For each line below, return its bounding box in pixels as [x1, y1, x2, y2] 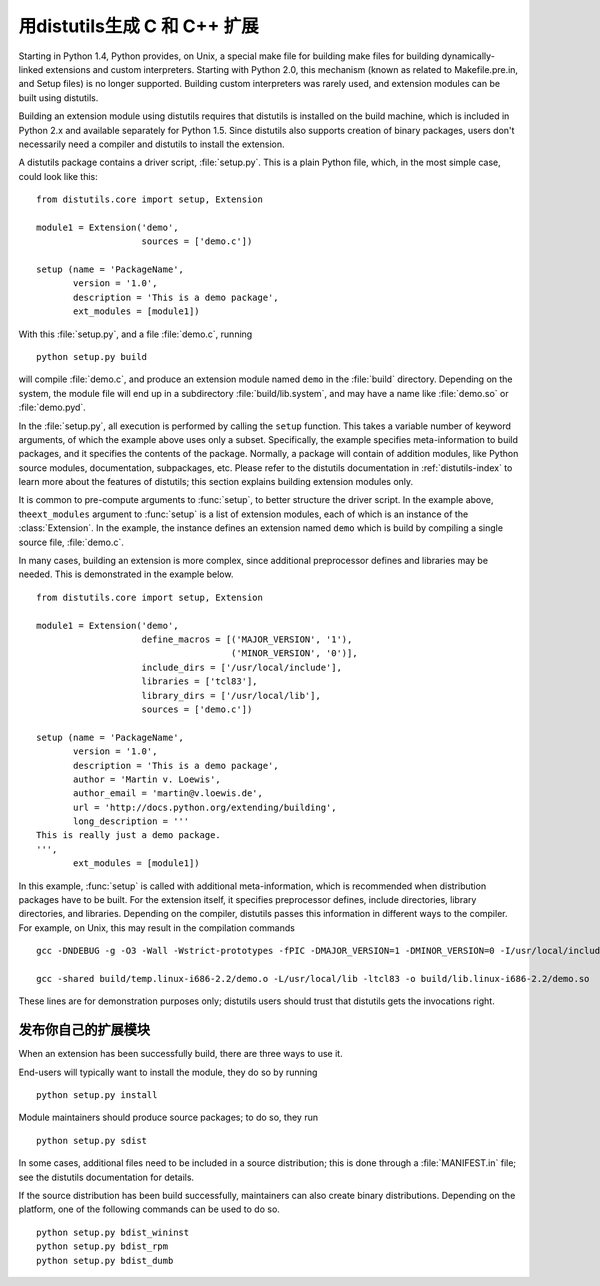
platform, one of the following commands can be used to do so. [18, 1203, 280, 1215]
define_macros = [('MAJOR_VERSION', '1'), [141, 634, 353, 645]
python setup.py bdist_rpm [36, 1241, 169, 1252]
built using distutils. [18, 91, 99, 104]
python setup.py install [36, 1090, 158, 1101]
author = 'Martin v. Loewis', [73, 773, 222, 785]
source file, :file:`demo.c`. [18, 536, 124, 548]
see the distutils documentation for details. [18, 1171, 195, 1183]
